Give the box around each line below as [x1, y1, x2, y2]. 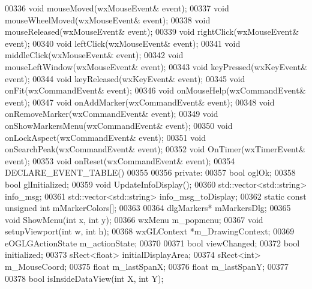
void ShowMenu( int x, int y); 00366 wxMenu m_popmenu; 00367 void [5, 213, 263, 225]
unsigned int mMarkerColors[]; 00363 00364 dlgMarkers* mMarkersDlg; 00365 [5, 201, 291, 214]
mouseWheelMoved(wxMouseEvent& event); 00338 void [5, 13, 211, 26]
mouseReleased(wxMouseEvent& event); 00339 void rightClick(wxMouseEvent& [5, 25, 299, 38]
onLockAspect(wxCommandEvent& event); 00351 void [5, 131, 206, 143]
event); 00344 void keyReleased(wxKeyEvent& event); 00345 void [5, 72, 245, 85]
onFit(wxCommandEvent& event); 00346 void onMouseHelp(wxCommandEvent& [5, 84, 306, 97]
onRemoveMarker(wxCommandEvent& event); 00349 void [5, 107, 218, 120]
